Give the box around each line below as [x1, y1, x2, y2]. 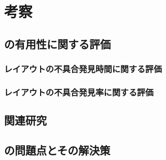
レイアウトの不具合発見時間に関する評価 [4, 62, 162, 75]
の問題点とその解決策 [4, 142, 111, 158]
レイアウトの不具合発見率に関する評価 [4, 85, 154, 98]
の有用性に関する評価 [4, 36, 111, 51]
